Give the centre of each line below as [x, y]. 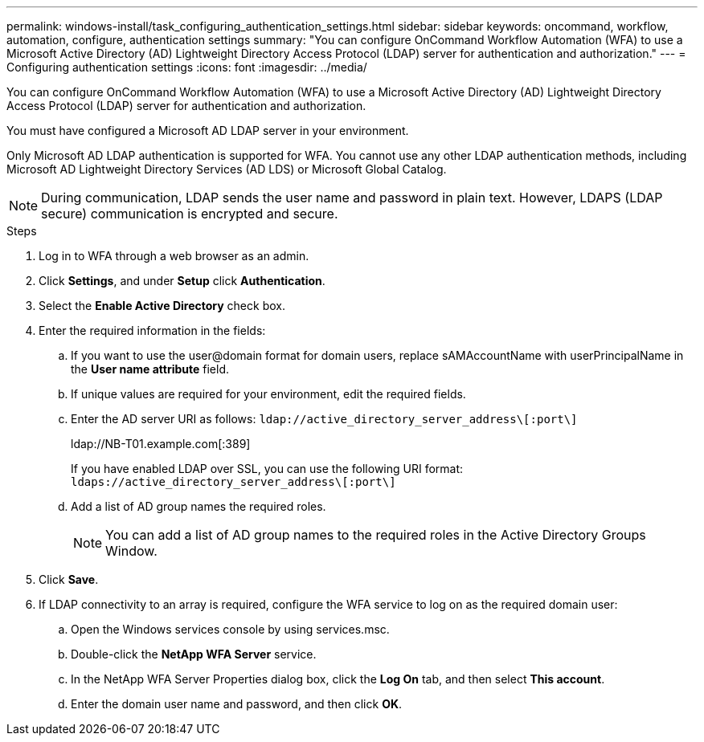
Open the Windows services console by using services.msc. [230, 629]
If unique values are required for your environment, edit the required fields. [268, 394]
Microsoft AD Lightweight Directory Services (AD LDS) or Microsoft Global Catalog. [227, 169]
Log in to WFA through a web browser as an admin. [174, 256]
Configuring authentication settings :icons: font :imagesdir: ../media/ [187, 67]
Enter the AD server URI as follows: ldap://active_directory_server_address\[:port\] [324, 419]
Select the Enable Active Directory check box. [162, 306]
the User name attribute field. [150, 369]
